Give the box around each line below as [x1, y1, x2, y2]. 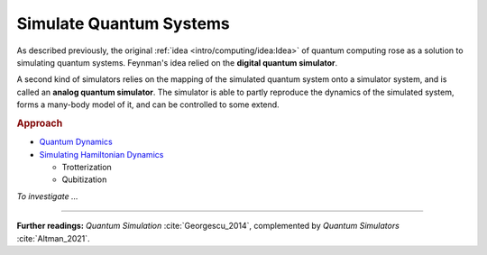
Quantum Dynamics [39, 136, 113, 148]
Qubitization [61, 174, 107, 185]
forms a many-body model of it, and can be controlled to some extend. [16, 99, 280, 110]
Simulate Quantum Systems [16, 14, 230, 33]
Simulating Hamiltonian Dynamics [39, 149, 164, 159]
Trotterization [61, 161, 112, 172]
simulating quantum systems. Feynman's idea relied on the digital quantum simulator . [16, 57, 338, 68]
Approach [16, 117, 63, 130]
